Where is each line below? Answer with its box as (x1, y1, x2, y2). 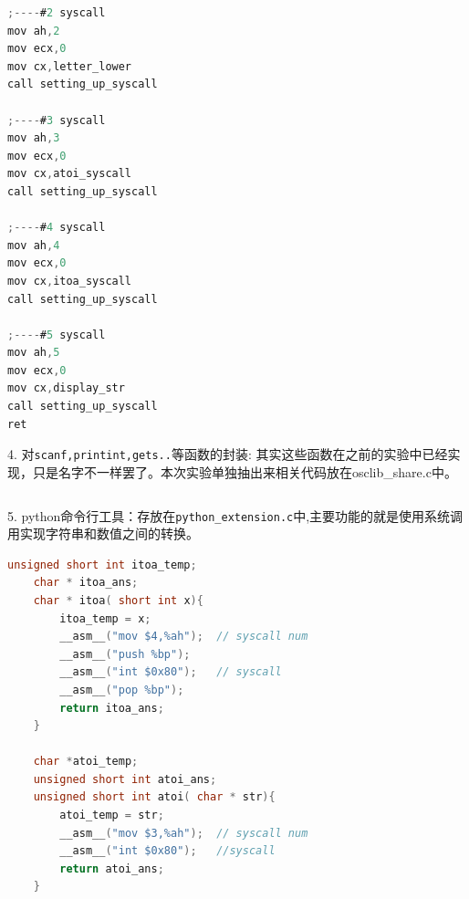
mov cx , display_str (7, 382, 125, 395)
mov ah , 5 (7, 346, 60, 360)
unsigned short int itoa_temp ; (7, 558, 197, 571)
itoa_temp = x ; (59, 612, 151, 625)
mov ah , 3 (7, 131, 60, 145)
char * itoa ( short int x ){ (33, 593, 203, 607)
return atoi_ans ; (59, 862, 164, 875)
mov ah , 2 (7, 24, 60, 37)
